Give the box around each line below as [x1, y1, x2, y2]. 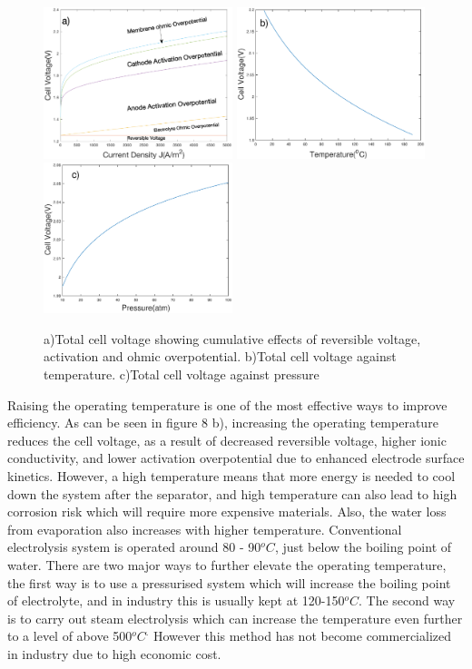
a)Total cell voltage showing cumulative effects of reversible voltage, [44, 329, 421, 348]
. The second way [358, 591, 456, 610]
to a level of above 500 [7, 626, 133, 645]
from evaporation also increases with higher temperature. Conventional [7, 519, 402, 538]
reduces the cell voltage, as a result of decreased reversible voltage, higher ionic [7, 430, 447, 449]
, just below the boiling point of [274, 537, 452, 556]
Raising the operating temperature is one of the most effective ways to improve [7, 395, 447, 414]
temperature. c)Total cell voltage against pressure [44, 365, 320, 384]
